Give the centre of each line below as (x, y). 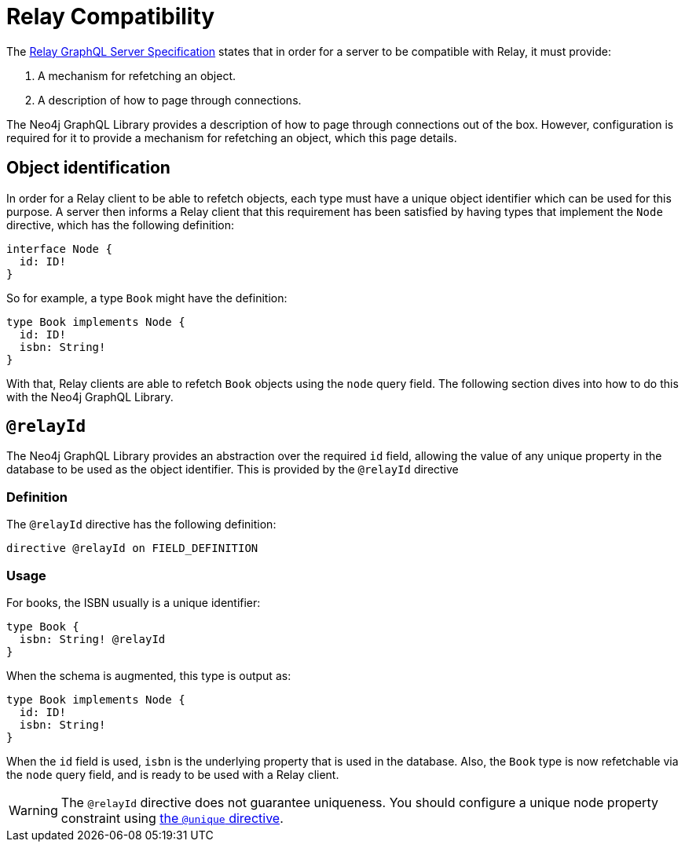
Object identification (88, 168)
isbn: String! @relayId (92, 639)
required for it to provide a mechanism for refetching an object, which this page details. (232, 137)
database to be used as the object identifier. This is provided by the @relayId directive (233, 470)
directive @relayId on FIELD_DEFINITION (132, 548)
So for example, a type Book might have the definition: (147, 298)
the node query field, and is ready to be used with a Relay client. (173, 774)
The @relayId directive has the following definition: (141, 525)
